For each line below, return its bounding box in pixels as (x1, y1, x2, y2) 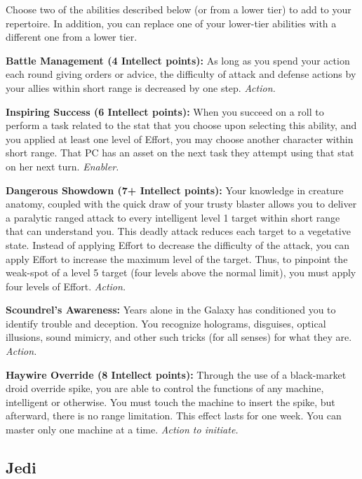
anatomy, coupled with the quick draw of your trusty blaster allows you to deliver (6, 196, 357, 211)
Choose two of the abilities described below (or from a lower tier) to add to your (6, 2, 351, 16)
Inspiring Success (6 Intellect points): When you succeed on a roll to (6, 104, 324, 119)
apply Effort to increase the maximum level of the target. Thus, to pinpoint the (6, 251, 348, 266)
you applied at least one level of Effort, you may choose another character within (6, 131, 354, 146)
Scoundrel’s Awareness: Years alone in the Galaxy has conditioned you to (6, 302, 336, 317)
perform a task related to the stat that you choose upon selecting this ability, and (6, 118, 357, 133)
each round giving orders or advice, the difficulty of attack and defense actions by (6, 67, 356, 81)
